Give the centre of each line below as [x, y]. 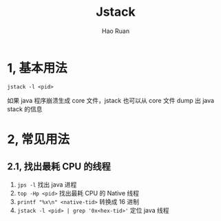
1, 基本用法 [37, 68]
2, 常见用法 [39, 139]
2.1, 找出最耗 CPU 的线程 [59, 166]
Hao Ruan [116, 31]
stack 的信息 [25, 109]
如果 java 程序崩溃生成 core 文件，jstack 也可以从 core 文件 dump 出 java [111, 100]
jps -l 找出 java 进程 [47, 184]
